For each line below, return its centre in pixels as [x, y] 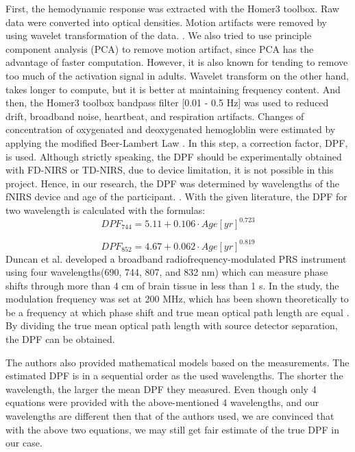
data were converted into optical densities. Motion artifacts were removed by [166, 22]
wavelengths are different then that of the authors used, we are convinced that [170, 416]
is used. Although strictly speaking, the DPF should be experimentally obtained [174, 156]
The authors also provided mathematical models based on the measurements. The [177, 362]
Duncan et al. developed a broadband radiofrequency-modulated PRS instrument [176, 258]
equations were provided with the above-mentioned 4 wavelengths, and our [162, 402]
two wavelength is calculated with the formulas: [106, 210]
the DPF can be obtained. [60, 339]
